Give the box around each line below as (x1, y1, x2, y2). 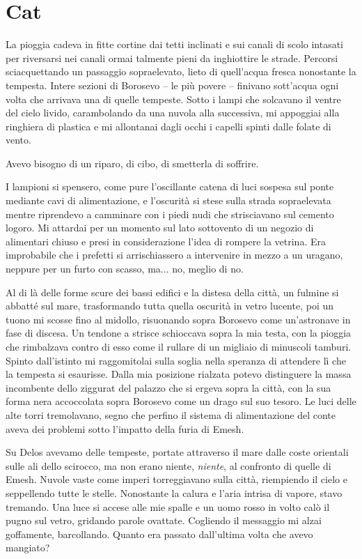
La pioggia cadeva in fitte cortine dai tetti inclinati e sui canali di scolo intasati (6, 37, 344, 52)
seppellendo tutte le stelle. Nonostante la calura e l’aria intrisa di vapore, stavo (6, 485, 343, 500)
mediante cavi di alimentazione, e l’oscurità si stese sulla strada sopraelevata (6, 193, 331, 208)
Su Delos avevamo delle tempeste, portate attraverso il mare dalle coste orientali (6, 445, 349, 459)
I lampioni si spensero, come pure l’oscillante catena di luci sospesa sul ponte (6, 179, 334, 194)
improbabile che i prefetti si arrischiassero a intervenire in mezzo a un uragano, (6, 247, 343, 262)
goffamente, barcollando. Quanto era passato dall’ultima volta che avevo (6, 526, 313, 541)
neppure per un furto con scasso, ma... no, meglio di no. (6, 261, 244, 276)
